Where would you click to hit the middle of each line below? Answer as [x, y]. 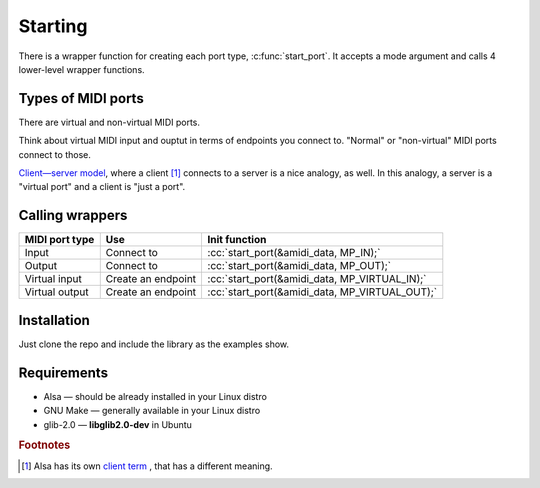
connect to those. [55, 154]
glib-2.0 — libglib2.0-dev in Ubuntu [117, 424]
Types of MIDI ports [81, 98]
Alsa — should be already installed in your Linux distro [155, 396]
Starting [53, 26]
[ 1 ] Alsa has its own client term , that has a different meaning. [147, 466]
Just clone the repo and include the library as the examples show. [154, 344]
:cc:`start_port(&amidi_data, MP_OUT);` [299, 266]
